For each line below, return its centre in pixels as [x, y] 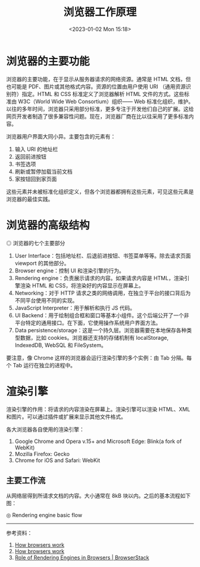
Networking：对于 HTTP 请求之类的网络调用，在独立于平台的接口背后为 [103, 293]
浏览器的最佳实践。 [30, 199]
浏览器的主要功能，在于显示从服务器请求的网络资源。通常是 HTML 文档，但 [99, 79]
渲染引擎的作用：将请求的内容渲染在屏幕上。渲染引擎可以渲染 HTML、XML [98, 409]
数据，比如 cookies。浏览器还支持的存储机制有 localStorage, [94, 337]
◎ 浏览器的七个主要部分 [36, 243]
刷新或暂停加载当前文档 [43, 171]
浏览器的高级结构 [48, 225]
